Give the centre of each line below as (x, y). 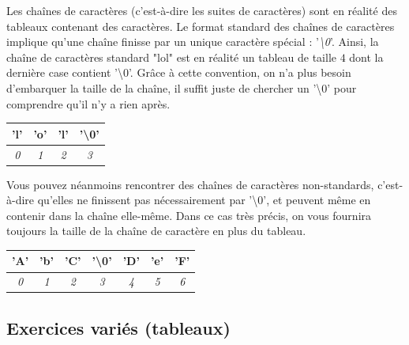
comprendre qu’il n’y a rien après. (88, 103)
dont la (366, 57)
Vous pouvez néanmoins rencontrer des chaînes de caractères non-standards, (190, 184)
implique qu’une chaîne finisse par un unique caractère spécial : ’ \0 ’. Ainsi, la (193, 42)
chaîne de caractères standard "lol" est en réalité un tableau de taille (171, 57)
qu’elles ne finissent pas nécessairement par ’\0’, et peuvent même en (204, 200)
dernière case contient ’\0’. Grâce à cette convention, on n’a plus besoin (179, 72)
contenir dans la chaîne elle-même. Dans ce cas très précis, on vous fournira (189, 215)
